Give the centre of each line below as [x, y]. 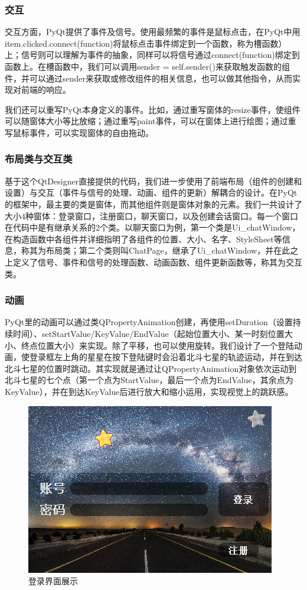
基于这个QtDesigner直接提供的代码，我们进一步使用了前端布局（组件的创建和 [153, 181]
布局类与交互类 [39, 159]
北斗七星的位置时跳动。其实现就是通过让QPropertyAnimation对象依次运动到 [151, 368]
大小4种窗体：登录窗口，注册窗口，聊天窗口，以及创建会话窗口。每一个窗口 [151, 215]
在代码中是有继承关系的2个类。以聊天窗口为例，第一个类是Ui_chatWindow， [153, 227]
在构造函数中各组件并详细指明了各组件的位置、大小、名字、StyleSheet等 [143, 239]
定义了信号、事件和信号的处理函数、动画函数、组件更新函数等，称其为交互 [157, 262]
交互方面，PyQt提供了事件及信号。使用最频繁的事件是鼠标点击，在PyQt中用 [153, 32]
